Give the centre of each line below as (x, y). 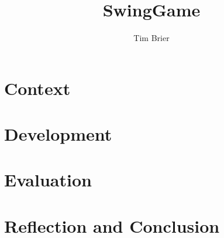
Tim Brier (151, 38)
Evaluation (48, 180)
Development (58, 134)
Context (37, 88)
